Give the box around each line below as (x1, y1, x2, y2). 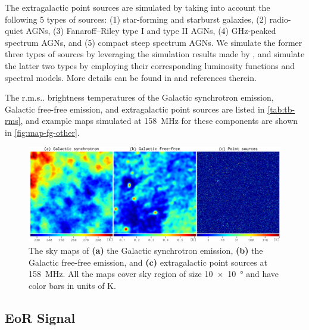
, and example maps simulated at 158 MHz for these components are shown (20, 114, 298, 127)
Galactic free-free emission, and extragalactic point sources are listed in (5, 102, 265, 115)
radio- (269, 13, 291, 25)
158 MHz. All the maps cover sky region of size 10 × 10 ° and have (29, 267, 279, 280)
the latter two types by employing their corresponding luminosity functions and (5, 59, 295, 71)
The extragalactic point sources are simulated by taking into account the (5, 1, 270, 13)
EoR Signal (5, 308, 76, 326)
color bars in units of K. (29, 279, 116, 291)
